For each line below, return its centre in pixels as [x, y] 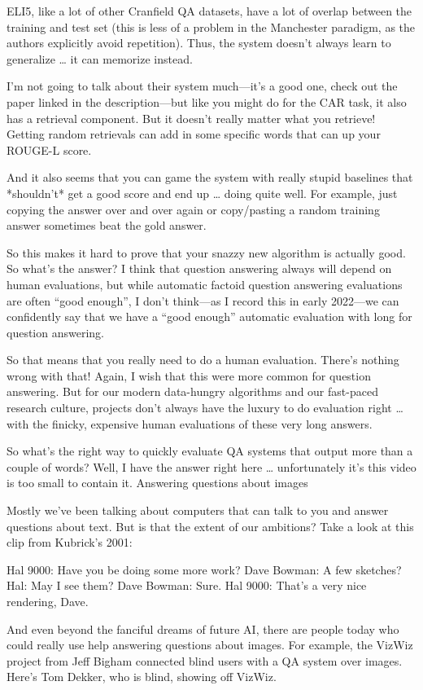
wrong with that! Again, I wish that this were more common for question [189, 375]
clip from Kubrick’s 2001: [70, 542]
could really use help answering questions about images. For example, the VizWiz [210, 645]
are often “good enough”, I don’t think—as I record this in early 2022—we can [203, 300]
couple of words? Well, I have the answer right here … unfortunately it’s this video [211, 466]
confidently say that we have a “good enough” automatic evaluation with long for [209, 316]
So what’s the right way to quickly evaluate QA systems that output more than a [210, 451]
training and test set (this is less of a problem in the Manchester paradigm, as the [211, 26]
